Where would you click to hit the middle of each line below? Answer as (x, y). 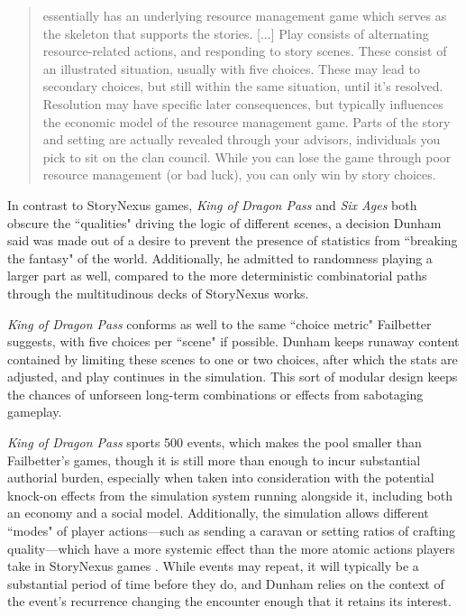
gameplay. (35, 412)
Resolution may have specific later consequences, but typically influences (243, 103)
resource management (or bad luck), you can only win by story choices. (239, 175)
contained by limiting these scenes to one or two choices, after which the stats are (233, 359)
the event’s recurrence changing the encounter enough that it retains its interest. (229, 601)
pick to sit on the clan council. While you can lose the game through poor (247, 156)
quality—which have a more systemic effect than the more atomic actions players (231, 548)
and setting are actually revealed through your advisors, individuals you (242, 139)
